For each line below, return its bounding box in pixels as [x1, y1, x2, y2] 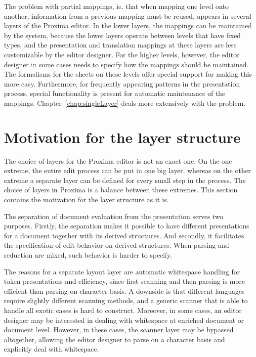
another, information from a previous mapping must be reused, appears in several [4, 10, 252, 21]
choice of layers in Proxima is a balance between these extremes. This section [4, 184, 238, 195]
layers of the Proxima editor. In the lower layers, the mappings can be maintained [4, 20, 252, 31]
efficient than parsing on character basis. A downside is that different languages [4, 285, 245, 296]
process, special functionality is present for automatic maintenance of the [4, 88, 225, 98]
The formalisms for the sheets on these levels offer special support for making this [4, 69, 252, 79]
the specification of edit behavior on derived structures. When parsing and [4, 240, 229, 250]
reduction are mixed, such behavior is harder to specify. [4, 250, 172, 260]
